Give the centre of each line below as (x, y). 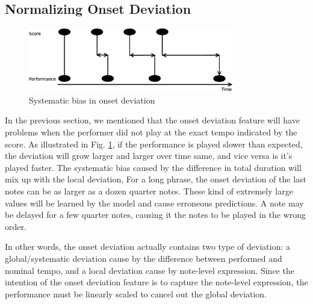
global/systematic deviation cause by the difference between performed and (144, 258)
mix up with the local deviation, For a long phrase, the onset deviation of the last (156, 179)
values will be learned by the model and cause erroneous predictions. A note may (154, 203)
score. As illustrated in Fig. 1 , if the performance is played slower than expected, (154, 144)
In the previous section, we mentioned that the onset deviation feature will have (152, 120)
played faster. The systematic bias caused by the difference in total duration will (153, 167)
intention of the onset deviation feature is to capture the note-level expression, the (156, 282)
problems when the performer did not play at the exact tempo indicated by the (151, 132)
